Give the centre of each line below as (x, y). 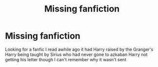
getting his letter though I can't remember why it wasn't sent (66, 59)
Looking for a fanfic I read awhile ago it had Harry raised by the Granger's (79, 49)
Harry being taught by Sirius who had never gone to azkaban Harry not (76, 54)
